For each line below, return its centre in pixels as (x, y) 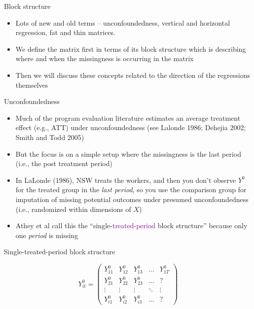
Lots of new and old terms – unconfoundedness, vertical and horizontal (123, 22)
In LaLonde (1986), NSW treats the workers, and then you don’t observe (126, 180)
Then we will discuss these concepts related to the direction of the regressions (133, 75)
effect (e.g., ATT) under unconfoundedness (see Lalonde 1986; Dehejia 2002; (131, 127)
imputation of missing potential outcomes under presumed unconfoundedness (132, 199)
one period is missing (47, 235)
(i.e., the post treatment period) (64, 163)
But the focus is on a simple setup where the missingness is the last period (128, 154)
